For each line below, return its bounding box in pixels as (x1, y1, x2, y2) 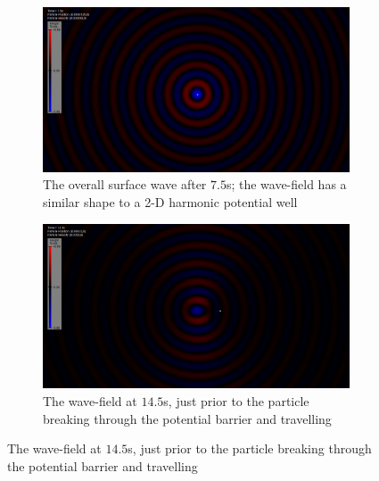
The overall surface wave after (43, 175, 207, 194)
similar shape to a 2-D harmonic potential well (43, 192, 298, 211)
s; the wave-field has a (226, 175, 347, 194)
